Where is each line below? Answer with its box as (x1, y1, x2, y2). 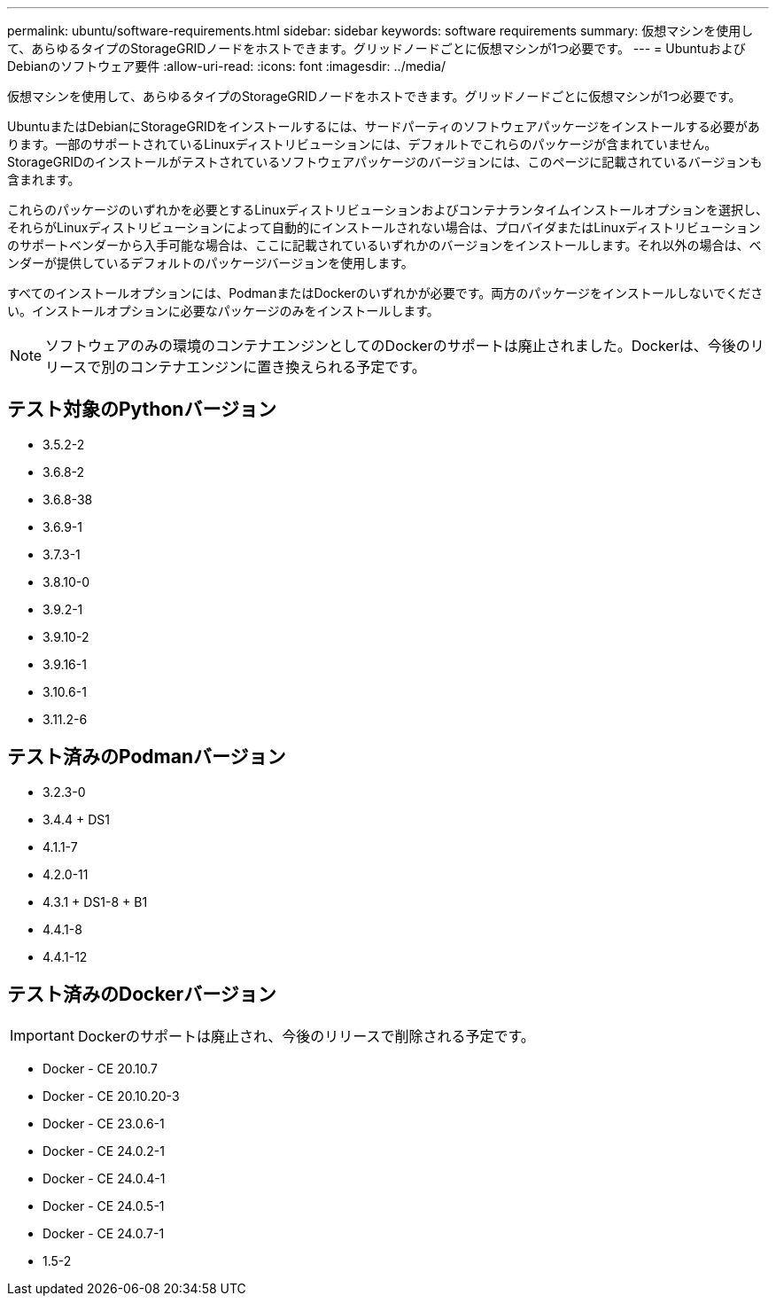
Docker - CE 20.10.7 (43, 1060, 158, 1076)
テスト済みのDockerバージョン (7, 983, 276, 1006)
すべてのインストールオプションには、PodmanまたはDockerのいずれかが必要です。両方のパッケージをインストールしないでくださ (7, 285, 764, 300)
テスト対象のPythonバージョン (7, 398, 276, 421)
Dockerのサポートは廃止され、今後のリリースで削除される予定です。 (77, 1026, 535, 1045)
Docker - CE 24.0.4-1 (43, 1170, 166, 1186)
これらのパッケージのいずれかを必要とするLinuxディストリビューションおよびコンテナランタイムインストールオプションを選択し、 (7, 202, 768, 217)
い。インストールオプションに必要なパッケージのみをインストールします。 (7, 303, 439, 318)
